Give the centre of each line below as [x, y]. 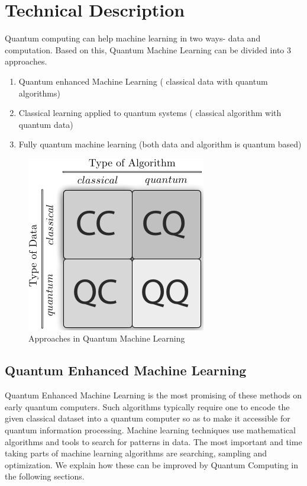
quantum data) [46, 124]
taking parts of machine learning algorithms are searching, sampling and [136, 453]
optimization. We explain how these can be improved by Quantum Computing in [151, 464]
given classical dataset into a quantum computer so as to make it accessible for [148, 418]
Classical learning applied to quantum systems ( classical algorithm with [150, 113]
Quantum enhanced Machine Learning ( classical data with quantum [143, 81]
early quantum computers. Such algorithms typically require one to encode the [147, 406]
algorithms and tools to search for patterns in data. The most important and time [153, 441]
